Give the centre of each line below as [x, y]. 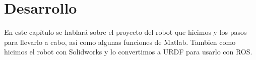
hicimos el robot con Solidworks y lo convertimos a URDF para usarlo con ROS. [128, 52]
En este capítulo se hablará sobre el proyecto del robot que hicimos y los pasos [125, 32]
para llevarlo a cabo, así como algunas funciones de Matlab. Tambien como [120, 42]
